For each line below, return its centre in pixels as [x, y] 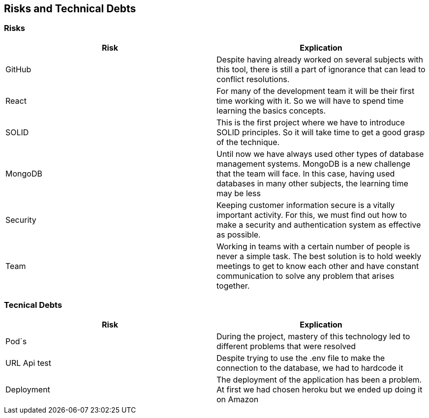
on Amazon [238, 399]
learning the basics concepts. [271, 110]
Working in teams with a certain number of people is [313, 246]
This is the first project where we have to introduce [311, 122]
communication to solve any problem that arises [306, 276]
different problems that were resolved [286, 346]
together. [233, 285]
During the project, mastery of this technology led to [313, 336]
